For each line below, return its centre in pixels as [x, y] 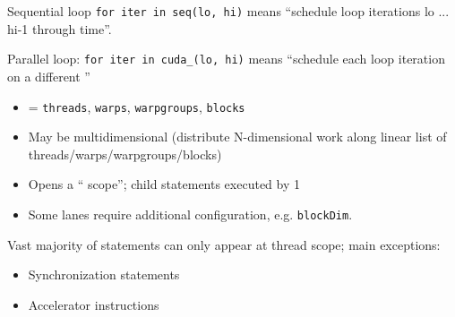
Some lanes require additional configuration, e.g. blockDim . [190, 214]
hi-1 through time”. [60, 28]
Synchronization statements [104, 274]
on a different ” [49, 76]
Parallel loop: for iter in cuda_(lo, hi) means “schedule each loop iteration [226, 59]
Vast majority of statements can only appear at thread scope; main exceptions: [224, 244]
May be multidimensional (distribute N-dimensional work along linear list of [237, 137]
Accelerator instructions [94, 304]
